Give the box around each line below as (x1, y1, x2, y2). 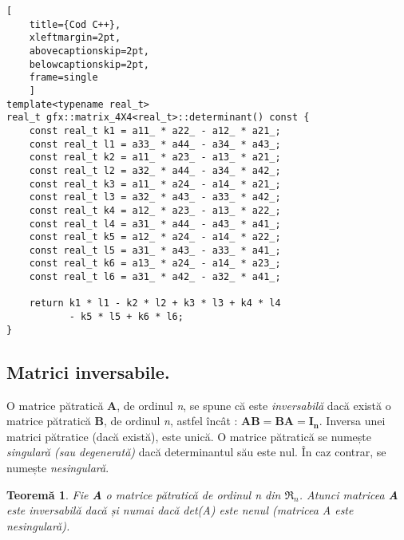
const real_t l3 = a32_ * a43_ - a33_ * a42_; (29, 191, 281, 203)
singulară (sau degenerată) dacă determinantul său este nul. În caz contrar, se (6, 443, 386, 460)
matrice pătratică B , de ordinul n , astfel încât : (6, 412, 238, 429)
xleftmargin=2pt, (29, 32, 121, 44)
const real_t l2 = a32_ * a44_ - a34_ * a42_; (29, 164, 281, 176)
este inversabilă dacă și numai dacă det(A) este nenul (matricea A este (6, 502, 354, 518)
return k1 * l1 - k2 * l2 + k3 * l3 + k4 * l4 (29, 298, 281, 309)
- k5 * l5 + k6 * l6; (69, 311, 184, 323)
